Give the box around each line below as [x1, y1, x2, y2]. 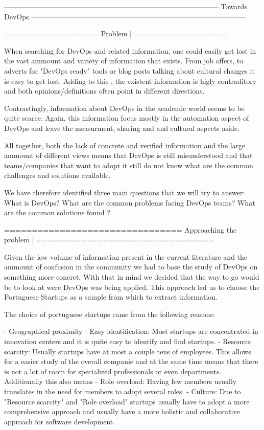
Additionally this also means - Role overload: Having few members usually [4, 376, 237, 387]
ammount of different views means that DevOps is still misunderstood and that [4, 150, 253, 161]
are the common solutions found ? [4, 207, 110, 218]
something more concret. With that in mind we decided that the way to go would [4, 271, 259, 282]
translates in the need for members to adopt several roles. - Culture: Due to [4, 386, 241, 396]
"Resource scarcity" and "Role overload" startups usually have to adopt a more [4, 396, 250, 406]
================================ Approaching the [4, 224, 237, 235]
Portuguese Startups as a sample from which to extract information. [4, 291, 218, 302]
